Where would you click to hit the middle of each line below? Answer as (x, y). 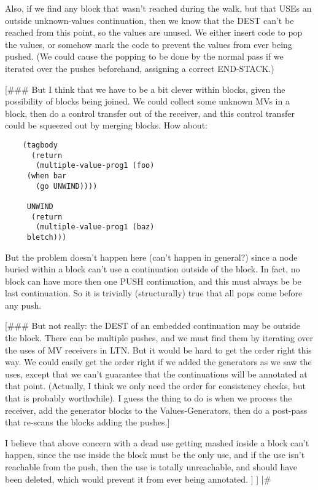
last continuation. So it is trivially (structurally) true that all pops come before (154, 293)
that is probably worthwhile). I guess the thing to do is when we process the (149, 398)
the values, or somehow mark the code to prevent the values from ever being (149, 44)
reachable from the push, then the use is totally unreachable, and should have (151, 467)
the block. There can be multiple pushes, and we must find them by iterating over (159, 338)
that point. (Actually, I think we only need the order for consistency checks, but (155, 386)
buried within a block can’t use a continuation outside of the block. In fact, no (153, 269)
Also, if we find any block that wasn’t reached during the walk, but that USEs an (158, 8)
